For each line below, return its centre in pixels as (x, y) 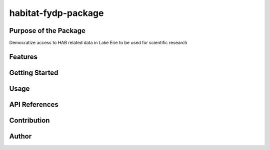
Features (23, 57)
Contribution (29, 120)
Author (20, 136)
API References (34, 104)
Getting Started (34, 73)
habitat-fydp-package (56, 13)
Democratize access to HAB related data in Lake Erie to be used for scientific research (98, 43)
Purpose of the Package (47, 31)
